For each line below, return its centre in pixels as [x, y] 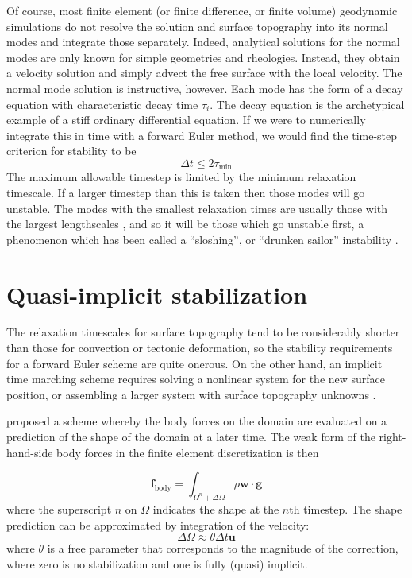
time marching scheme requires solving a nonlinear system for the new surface [196, 379]
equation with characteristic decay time [102, 104]
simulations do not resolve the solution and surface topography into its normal [197, 26]
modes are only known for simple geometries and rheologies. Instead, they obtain [203, 57]
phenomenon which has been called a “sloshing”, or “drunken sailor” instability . [202, 239]
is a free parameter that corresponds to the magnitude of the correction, [223, 548]
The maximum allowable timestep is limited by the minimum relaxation [181, 177]
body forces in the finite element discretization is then [188, 452]
